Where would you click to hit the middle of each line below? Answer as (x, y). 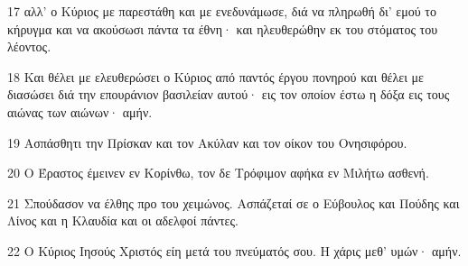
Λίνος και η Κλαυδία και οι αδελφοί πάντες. (123, 220)
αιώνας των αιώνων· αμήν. (80, 111)
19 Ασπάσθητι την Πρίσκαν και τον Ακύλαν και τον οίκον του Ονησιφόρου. (207, 142)
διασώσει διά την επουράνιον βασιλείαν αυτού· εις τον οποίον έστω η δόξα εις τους (229, 94)
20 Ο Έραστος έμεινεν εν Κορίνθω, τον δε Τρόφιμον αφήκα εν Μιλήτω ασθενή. (218, 173)
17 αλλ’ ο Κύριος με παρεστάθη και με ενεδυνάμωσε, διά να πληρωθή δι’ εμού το (222, 11)
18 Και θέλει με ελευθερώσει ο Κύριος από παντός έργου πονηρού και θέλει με (215, 76)
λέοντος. (29, 46)
